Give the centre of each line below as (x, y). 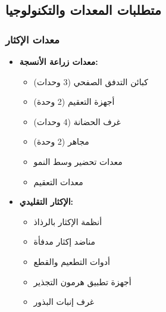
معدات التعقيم (58, 181)
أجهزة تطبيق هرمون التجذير (82, 281)
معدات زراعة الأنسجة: (59, 61)
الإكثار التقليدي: (46, 202)
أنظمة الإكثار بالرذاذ (68, 221)
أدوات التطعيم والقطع (72, 261)
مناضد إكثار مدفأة (65, 241)
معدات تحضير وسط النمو (78, 161)
